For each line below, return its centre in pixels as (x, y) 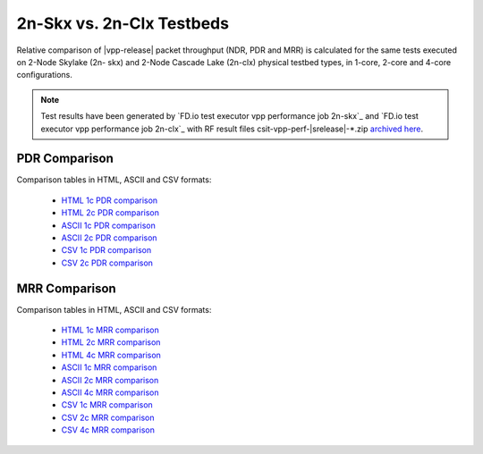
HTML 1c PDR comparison (110, 200)
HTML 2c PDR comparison (110, 213)
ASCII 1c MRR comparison (109, 367)
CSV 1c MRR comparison (107, 405)
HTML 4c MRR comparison (111, 355)
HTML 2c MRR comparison (111, 342)
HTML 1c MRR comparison (110, 330)
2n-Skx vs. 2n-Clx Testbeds (123, 23)
